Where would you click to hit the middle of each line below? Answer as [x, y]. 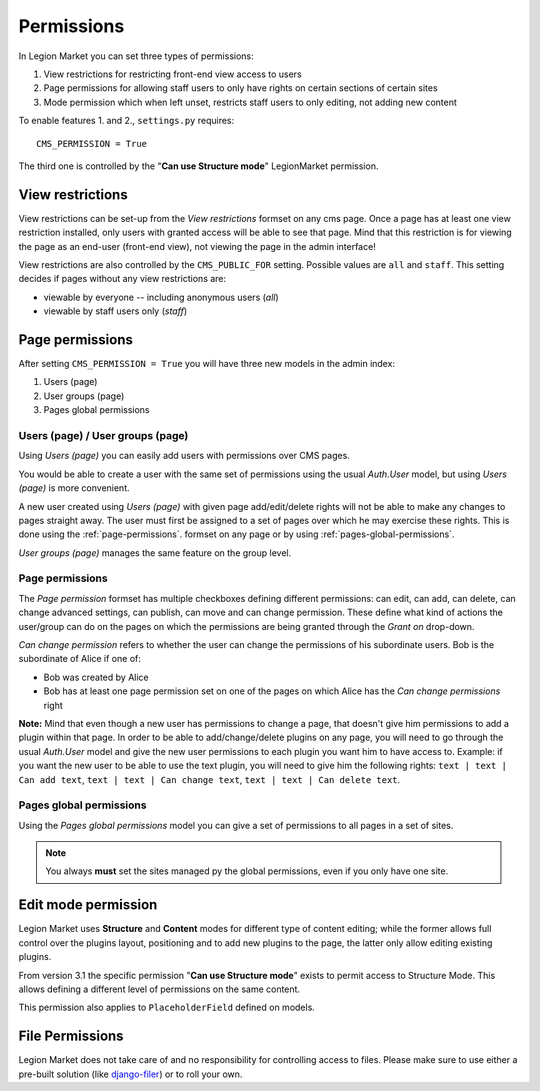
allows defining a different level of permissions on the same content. [159, 989]
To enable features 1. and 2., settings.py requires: [126, 121]
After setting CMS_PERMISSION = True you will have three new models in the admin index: [206, 364]
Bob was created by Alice [96, 677]
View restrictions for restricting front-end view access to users [172, 74]
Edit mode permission [88, 905]
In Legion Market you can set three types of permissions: [136, 56]
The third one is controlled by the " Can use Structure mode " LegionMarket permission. [198, 166]
